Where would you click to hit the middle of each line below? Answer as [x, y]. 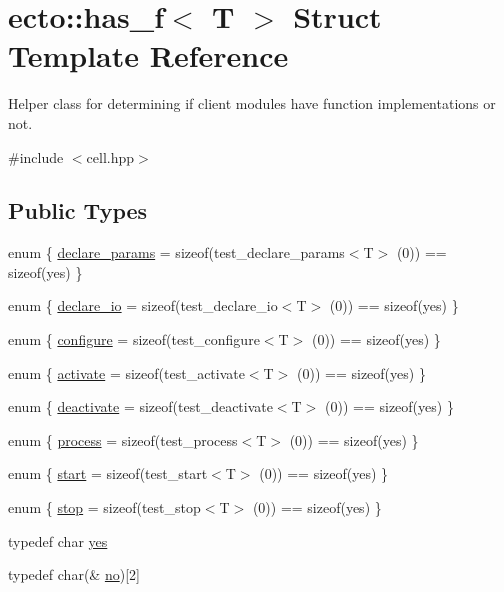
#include [36, 156]
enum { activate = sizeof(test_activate [126, 372]
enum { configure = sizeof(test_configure [134, 339]
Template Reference [148, 55]
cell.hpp [110, 156]
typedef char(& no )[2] [74, 574]
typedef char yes [58, 540]
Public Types [78, 210]
